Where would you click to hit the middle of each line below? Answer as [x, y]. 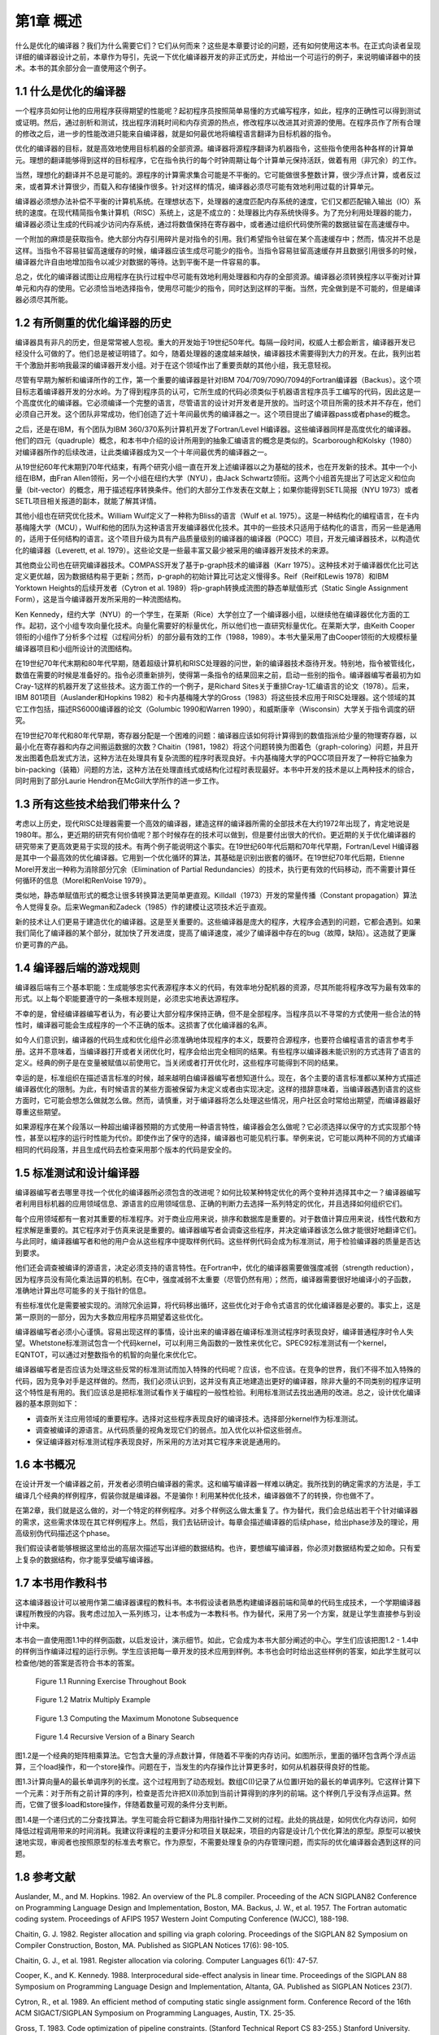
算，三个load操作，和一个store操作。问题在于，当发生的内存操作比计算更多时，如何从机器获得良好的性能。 [194, 1767]
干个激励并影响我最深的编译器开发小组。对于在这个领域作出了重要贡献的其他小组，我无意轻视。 [175, 365]
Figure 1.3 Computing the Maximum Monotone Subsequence [137, 1718]
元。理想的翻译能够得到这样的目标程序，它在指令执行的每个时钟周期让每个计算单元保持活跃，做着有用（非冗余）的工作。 [218, 160]
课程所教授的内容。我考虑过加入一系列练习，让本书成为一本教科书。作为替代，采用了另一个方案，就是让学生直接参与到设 [218, 1614]
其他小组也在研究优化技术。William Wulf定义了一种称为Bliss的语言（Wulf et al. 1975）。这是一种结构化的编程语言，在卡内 [217, 516]
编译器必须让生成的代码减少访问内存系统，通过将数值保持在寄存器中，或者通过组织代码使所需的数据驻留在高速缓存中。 [214, 224]
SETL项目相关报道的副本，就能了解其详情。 [88, 501]
